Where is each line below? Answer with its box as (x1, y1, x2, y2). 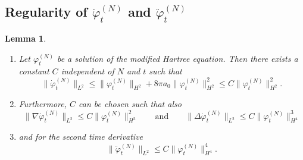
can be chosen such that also (79, 98, 182, 110)
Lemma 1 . (5, 32, 46, 44)
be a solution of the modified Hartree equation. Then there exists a (57, 52, 298, 64)
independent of (61, 65, 114, 77)
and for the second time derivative (18, 130, 143, 143)
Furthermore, (18, 98, 67, 110)
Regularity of (5, 2, 88, 21)
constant (18, 65, 49, 77)
